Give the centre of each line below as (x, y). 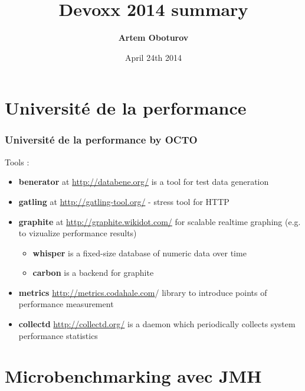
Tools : (17, 162)
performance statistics (58, 335)
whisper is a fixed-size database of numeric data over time (140, 252)
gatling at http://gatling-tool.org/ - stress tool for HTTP (124, 201)
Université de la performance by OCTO (101, 140)
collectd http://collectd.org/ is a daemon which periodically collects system (157, 324)
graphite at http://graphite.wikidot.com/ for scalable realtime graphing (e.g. (160, 221)
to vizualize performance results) (78, 233)
